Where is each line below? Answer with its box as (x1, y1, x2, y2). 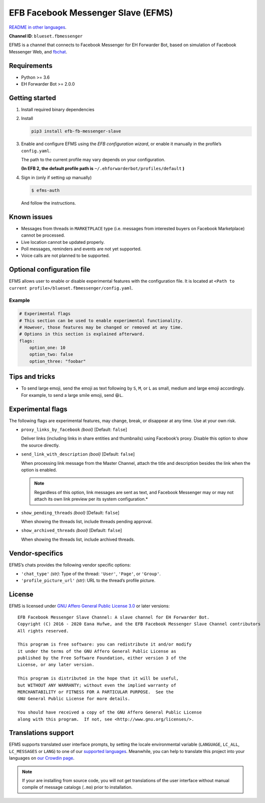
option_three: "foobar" (29, 359, 86, 364)
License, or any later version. (17, 662, 95, 667)
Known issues (9, 213, 53, 221)
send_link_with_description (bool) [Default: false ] (21, 451, 135, 457)
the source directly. (21, 442, 60, 448)
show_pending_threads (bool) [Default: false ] (21, 510, 120, 515)
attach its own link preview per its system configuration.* (34, 496, 148, 502)
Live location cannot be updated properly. (21, 239, 105, 245)
